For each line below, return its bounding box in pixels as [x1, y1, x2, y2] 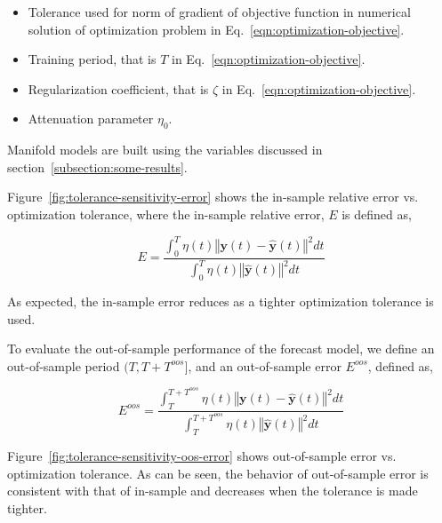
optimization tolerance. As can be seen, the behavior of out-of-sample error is [7, 464, 429, 482]
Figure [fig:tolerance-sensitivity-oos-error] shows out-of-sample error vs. [7, 446, 397, 464]
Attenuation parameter [28, 109, 154, 128]
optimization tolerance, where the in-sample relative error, [7, 204, 325, 223]
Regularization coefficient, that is [28, 79, 209, 98]
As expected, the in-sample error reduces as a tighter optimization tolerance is [7, 292, 434, 311]
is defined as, [342, 204, 412, 223]
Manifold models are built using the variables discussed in [7, 140, 323, 159]
